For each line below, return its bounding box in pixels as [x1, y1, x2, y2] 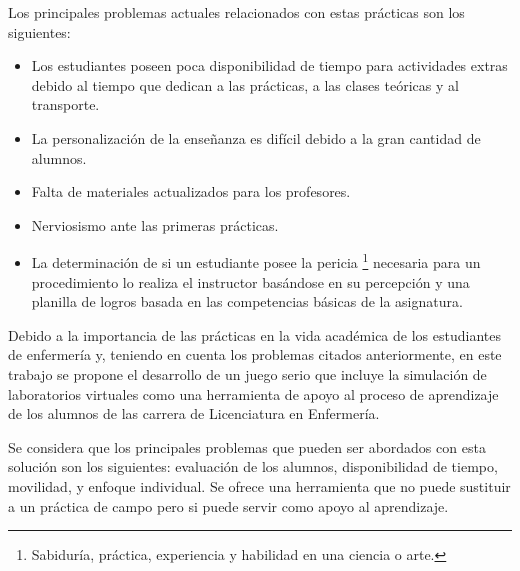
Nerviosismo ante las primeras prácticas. [31, 214, 279, 235]
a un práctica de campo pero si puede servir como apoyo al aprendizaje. [8, 495, 449, 516]
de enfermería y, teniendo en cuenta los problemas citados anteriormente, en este [8, 344, 502, 365]
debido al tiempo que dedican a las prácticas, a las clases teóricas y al [31, 74, 459, 95]
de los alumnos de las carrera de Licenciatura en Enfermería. [8, 403, 380, 424]
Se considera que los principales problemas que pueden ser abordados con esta [8, 436, 486, 457]
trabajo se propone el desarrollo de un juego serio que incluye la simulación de [8, 363, 487, 384]
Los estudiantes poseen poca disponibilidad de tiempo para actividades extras [31, 55, 508, 76]
